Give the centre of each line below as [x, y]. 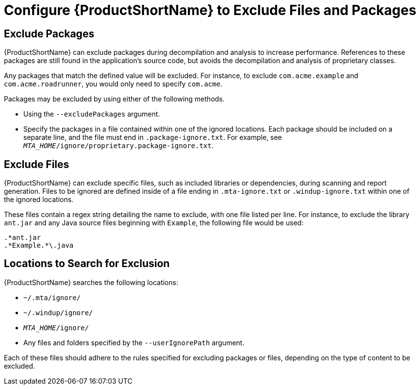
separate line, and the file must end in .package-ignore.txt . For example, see [153, 137]
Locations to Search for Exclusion [87, 264]
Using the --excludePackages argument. [92, 114]
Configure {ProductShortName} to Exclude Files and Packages [210, 10]
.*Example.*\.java [39, 245]
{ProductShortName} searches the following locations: [91, 282]
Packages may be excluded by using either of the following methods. [114, 99]
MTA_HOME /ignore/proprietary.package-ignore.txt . [118, 146]
